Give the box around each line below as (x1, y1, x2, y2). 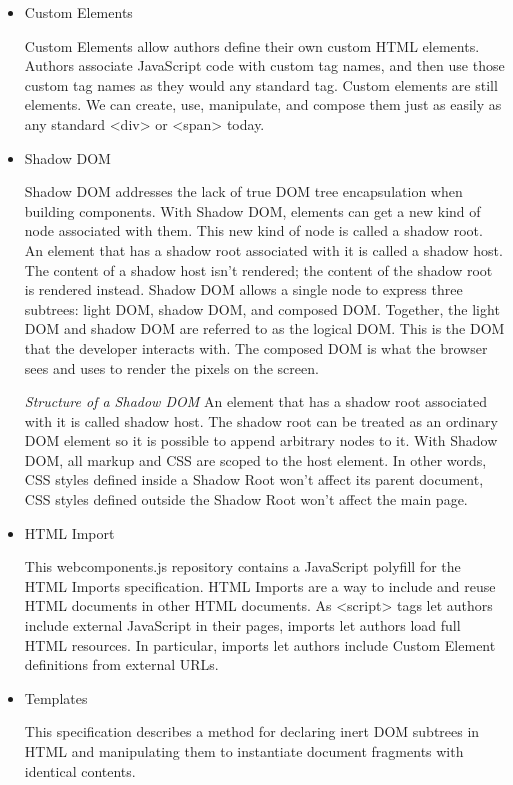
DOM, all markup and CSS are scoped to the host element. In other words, (24, 449, 487, 470)
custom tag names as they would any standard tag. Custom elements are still (24, 74, 498, 95)
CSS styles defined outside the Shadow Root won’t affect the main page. (24, 489, 468, 510)
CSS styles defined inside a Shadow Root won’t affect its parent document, (24, 469, 484, 490)
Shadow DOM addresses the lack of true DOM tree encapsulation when (24, 181, 463, 202)
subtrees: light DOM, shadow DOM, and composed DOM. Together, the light (24, 298, 500, 319)
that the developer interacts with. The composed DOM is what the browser (24, 337, 488, 358)
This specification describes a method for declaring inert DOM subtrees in (24, 721, 480, 742)
